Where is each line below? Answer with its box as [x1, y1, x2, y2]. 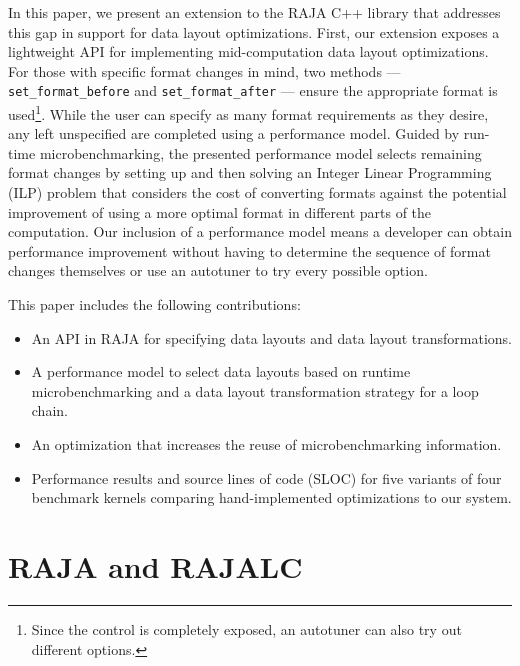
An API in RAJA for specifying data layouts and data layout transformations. [31, 327, 512, 348]
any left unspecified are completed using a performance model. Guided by [8, 123, 460, 144]
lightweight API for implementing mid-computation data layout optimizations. [8, 41, 489, 62]
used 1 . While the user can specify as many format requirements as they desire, [8, 101, 489, 124]
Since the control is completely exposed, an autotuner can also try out [31, 618, 462, 639]
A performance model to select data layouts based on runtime [31, 361, 411, 382]
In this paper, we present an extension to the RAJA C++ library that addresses [8, 2, 501, 22]
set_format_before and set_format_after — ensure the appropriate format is [8, 80, 498, 101]
